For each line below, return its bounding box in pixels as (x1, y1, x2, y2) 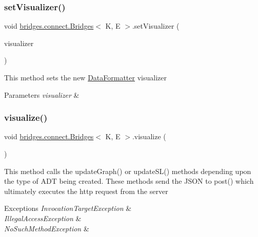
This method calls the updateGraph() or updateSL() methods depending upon (4, 165, 251, 176)
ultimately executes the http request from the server (4, 185, 168, 196)
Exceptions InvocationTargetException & (4, 203, 132, 213)
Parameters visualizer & (4, 89, 80, 100)
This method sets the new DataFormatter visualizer (4, 72, 167, 82)
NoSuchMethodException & (4, 223, 89, 233)
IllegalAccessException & (4, 212, 82, 223)
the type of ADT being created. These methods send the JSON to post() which (4, 176, 254, 186)
